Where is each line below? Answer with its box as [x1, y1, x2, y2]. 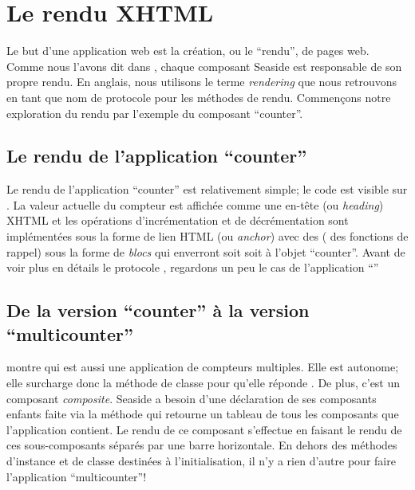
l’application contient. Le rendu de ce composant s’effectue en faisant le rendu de [6, 421, 402, 437]
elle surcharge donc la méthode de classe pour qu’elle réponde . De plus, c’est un [6, 374, 401, 391]
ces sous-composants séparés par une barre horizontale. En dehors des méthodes [6, 437, 397, 453]
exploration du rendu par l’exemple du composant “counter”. [6, 104, 303, 121]
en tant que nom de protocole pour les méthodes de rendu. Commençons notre [6, 88, 391, 105]
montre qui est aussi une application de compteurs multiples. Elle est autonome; [6, 359, 399, 375]
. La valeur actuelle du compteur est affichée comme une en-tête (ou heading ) [6, 196, 384, 213]
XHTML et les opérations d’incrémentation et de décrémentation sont [6, 212, 349, 229]
